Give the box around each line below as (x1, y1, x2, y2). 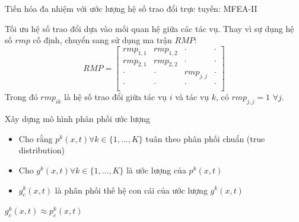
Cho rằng (18, 132, 53, 144)
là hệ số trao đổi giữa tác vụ (63, 91, 167, 103)
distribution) (18, 144, 65, 156)
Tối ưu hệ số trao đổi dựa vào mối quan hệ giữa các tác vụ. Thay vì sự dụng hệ (5, 22, 294, 34)
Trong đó (5, 91, 38, 103)
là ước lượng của (126, 163, 186, 176)
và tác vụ (175, 91, 209, 103)
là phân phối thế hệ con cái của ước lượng (55, 184, 208, 196)
